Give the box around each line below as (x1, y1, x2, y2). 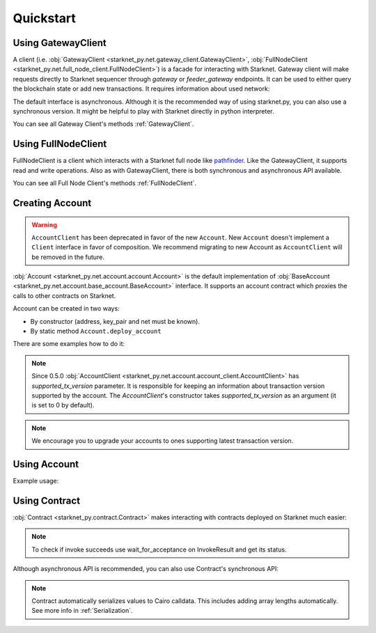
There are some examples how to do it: (13, 340, 125, 348)
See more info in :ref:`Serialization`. (31, 607, 133, 615)
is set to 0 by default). (31, 401, 95, 409)
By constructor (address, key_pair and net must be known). (30, 317, 200, 325)
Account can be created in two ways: (13, 304, 120, 313)
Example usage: (13, 477, 59, 485)
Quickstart (13, 10, 77, 26)
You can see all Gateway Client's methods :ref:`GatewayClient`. (13, 120, 194, 128)
